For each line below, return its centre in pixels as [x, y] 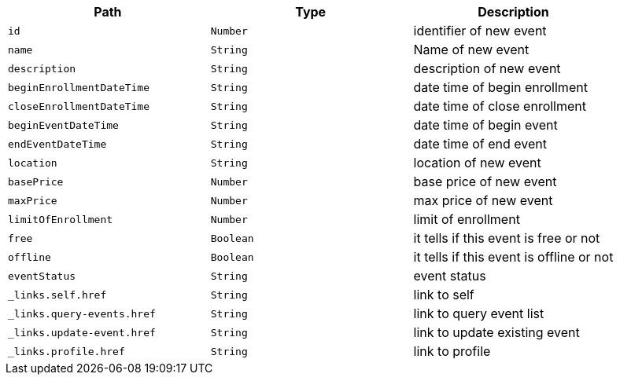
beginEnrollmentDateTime [79, 87]
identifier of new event [480, 31]
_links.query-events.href [82, 313]
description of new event [487, 68]
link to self [444, 295]
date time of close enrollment [500, 106]
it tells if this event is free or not [507, 238]
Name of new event [471, 49]
